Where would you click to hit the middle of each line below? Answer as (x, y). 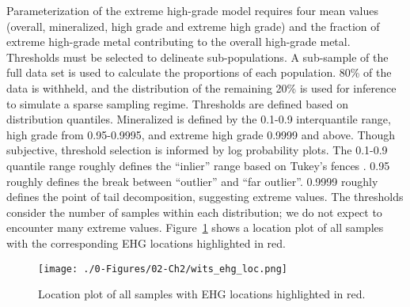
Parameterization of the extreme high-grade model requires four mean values (192, 10)
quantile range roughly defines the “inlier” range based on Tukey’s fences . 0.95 (198, 165)
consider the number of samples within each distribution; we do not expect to (194, 212)
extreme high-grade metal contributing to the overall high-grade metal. (178, 42)
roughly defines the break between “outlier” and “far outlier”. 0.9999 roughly (192, 181)
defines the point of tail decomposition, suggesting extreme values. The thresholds (205, 197)
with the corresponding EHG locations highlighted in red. (146, 243)
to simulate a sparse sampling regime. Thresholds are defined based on (177, 103)
